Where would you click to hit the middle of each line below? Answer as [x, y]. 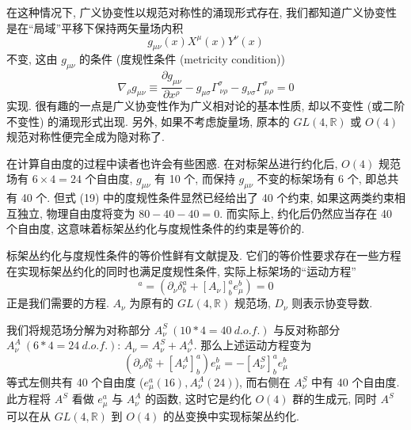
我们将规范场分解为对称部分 [78, 329]
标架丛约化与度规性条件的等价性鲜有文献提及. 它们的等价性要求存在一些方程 [204, 255]
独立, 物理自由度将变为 [76, 213]
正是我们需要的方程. [58, 303]
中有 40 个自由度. [356, 382]
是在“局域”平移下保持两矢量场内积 [95, 27]
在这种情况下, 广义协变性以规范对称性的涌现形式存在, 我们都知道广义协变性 [202, 12]
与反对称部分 [307, 329]
